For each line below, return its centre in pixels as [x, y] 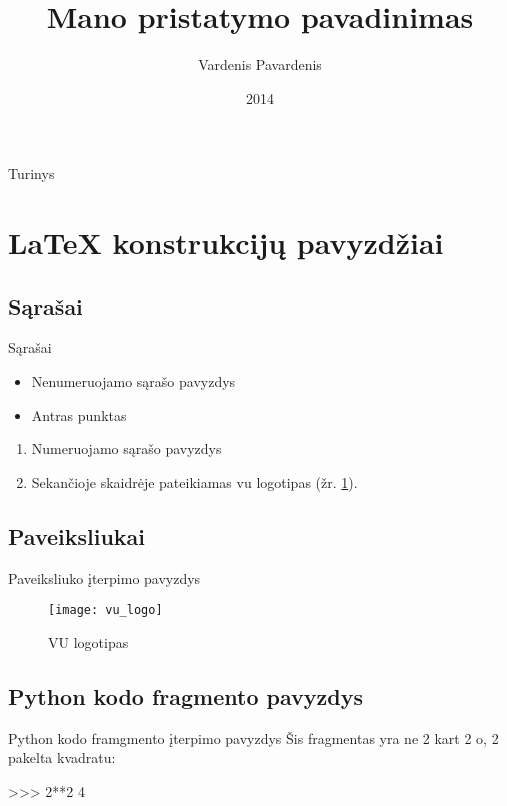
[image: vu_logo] [105, 610]
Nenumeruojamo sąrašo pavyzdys [133, 381]
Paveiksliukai [77, 535]
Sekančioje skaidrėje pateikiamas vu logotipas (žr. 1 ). [194, 481]
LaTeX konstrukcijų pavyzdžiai [226, 242]
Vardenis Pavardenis [260, 64]
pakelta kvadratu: [62, 757]
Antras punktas [79, 414]
